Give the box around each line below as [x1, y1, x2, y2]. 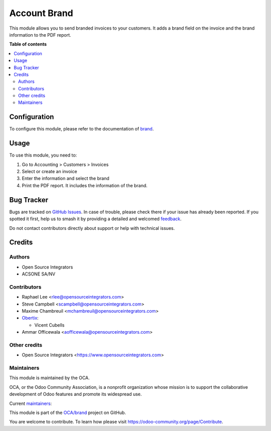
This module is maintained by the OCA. [9, 375, 90, 381]
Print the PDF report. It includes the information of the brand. [22, 182, 148, 188]
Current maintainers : [9, 400, 52, 406]
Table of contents [9, 41, 47, 47]
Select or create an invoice [22, 169, 77, 175]
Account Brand [9, 8, 74, 19]
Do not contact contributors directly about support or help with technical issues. [9, 225, 175, 231]
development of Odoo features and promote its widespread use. [9, 391, 142, 397]
